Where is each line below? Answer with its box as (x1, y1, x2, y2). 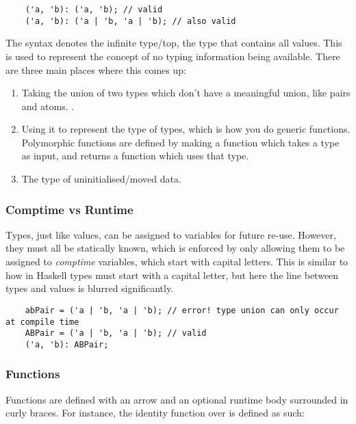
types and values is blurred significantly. (5, 281, 174, 295)
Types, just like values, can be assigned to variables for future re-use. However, (5, 227, 336, 241)
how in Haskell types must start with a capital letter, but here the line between (5, 267, 339, 282)
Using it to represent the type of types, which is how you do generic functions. (21, 122, 351, 136)
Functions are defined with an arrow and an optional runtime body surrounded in (5, 392, 348, 406)
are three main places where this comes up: (5, 62, 186, 77)
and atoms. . (21, 98, 75, 113)
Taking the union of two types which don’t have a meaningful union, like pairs (21, 85, 351, 100)
